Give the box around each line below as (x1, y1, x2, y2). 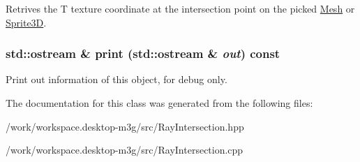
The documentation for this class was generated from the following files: (6, 96, 313, 110)
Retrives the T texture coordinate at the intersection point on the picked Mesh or (6, 1, 355, 15)
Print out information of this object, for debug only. (6, 72, 227, 87)
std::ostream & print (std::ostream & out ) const (6, 45, 280, 62)
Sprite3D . (6, 15, 47, 29)
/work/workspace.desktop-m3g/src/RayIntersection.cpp (6, 142, 243, 157)
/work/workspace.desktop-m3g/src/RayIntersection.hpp (6, 119, 244, 133)
